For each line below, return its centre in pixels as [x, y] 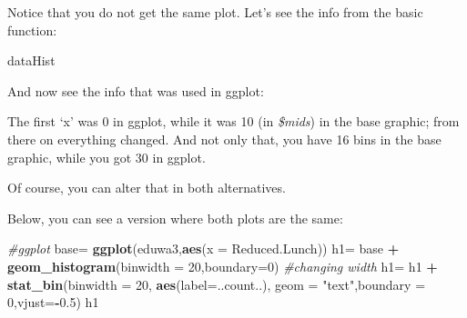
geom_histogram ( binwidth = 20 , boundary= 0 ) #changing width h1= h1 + [223, 266]
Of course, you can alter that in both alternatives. [147, 188]
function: [32, 30]
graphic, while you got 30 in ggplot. [107, 157]
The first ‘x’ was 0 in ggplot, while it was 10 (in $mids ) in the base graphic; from [233, 121]
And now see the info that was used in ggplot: [136, 90]
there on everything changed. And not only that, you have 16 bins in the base [224, 139]
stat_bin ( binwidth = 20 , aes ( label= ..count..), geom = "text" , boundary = [217, 284]
